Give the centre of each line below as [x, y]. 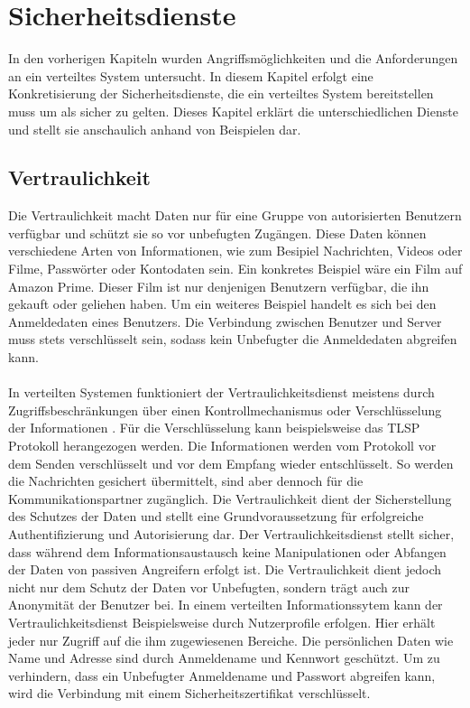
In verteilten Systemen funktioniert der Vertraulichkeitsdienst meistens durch [221, 392]
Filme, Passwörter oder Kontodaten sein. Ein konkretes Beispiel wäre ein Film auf [235, 269]
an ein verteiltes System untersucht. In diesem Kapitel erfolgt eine [191, 75]
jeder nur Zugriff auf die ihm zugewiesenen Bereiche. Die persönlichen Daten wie [231, 640]
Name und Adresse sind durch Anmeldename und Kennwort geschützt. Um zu [224, 658]
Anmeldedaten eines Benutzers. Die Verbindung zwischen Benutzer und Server [225, 321]
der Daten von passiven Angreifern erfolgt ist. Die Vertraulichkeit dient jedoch [225, 569]
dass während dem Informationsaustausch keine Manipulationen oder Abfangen [227, 551]
